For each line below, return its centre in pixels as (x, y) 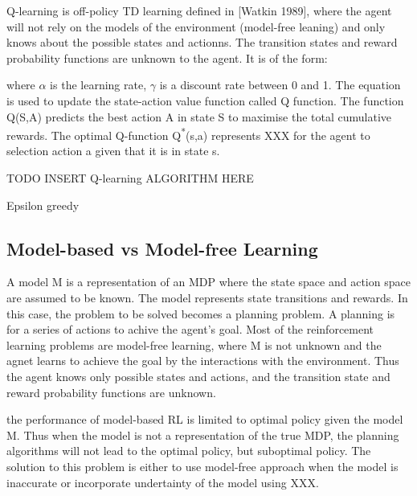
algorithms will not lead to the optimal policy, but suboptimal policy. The (189, 451)
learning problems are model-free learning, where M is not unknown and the (194, 344)
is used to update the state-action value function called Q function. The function (205, 100)
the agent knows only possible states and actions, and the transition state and (198, 376)
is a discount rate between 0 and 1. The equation (280, 85)
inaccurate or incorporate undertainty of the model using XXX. (163, 482)
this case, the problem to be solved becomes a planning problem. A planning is (201, 313)
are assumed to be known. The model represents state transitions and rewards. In (207, 297)
